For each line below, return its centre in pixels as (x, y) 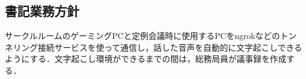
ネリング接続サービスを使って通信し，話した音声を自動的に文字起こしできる (154, 47)
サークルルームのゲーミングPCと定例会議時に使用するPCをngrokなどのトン (151, 36)
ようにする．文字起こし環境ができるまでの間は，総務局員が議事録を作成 (146, 59)
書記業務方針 (42, 11)
